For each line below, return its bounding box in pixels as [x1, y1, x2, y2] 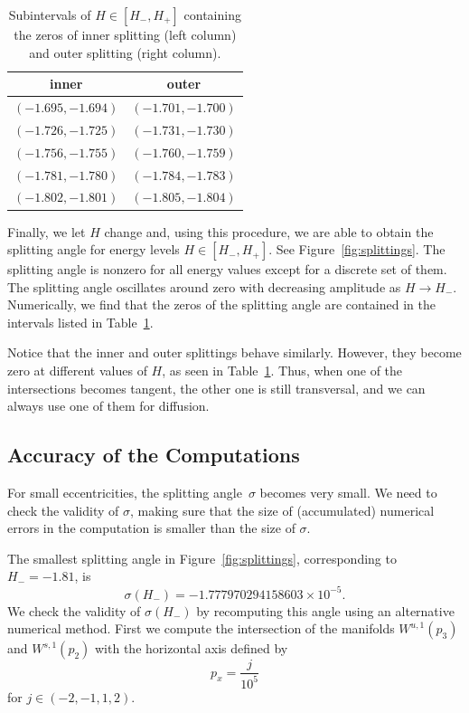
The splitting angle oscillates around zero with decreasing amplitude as [7, 277, 401, 296]
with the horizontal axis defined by [95, 639, 288, 658]
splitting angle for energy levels [7, 240, 180, 259]
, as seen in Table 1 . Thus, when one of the [162, 361, 403, 380]
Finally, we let [7, 222, 86, 241]
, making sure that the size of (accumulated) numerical [129, 500, 435, 519]
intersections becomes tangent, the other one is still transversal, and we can [7, 378, 426, 397]
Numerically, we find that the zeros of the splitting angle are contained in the [7, 295, 436, 314]
